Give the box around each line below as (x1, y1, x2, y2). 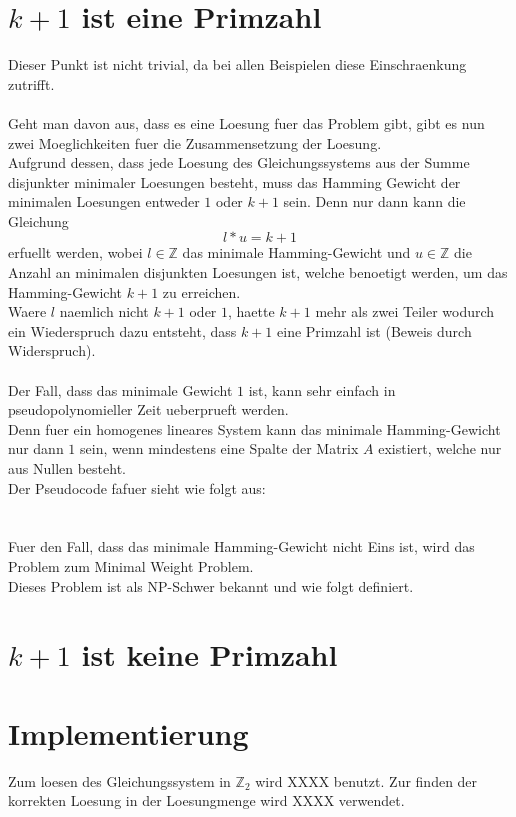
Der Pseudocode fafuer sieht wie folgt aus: (8, 477, 266, 498)
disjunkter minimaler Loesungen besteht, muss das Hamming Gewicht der (8, 171, 461, 192)
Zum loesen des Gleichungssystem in (8, 770, 231, 791)
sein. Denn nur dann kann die (283, 191, 466, 212)
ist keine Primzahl (81, 634, 338, 675)
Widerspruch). (8, 340, 96, 361)
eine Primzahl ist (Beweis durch (277, 320, 472, 341)
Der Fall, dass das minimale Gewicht (8, 379, 233, 400)
